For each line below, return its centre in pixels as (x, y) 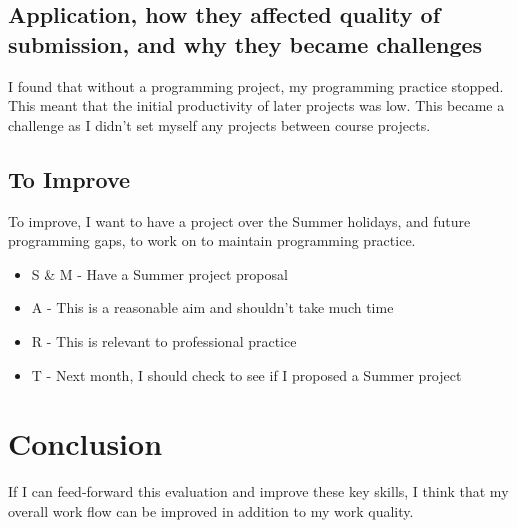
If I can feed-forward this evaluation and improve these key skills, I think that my (258, 491)
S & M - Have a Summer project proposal (159, 273)
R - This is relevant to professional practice (164, 340)
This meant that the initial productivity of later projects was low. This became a (256, 105)
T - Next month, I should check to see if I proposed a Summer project (246, 374)
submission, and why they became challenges (245, 43)
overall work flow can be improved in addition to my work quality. (211, 510)
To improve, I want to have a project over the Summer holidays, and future (239, 220)
